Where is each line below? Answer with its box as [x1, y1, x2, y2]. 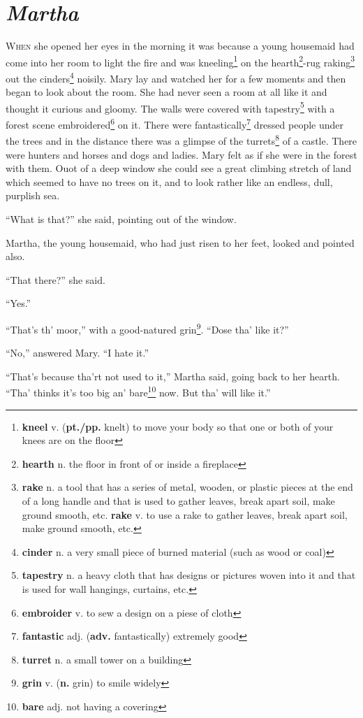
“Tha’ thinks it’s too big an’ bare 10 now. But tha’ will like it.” [6, 383, 271, 399]
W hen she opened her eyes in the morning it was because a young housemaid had [6, 38, 355, 53]
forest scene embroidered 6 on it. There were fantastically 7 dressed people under [6, 115, 344, 131]
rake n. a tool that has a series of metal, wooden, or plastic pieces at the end [22, 480, 353, 494]
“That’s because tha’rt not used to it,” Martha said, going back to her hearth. [6, 368, 340, 383]
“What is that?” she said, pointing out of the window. [6, 211, 237, 226]
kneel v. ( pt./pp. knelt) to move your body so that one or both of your [22, 419, 334, 433]
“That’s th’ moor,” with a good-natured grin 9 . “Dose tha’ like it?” [6, 319, 289, 336]
